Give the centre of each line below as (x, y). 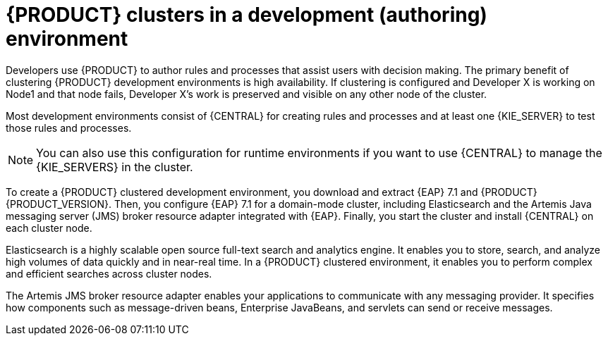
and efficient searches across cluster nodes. (109, 273)
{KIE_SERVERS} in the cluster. (115, 167)
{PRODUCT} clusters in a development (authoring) (247, 15)
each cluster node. (49, 228)
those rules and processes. (69, 128)
